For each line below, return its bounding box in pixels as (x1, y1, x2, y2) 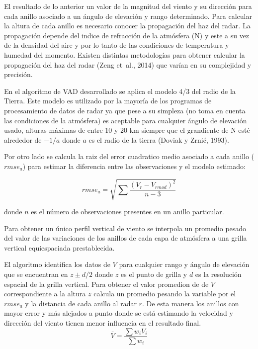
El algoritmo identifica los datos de (4, 259, 110, 269)
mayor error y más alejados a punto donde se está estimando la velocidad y (4, 308, 233, 318)
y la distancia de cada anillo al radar (25, 298, 137, 308)
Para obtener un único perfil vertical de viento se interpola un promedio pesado (4, 223, 247, 233)
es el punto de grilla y (121, 269, 187, 279)
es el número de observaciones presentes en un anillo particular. (31, 206, 224, 217)
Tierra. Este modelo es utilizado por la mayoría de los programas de (4, 95, 212, 106)
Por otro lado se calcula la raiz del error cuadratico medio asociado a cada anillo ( (4, 151, 255, 162)
